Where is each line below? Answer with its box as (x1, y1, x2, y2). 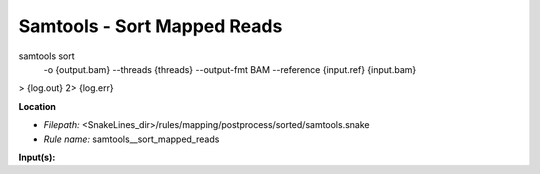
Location (18, 100, 57, 112)
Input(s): (18, 151, 56, 163)
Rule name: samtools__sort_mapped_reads (43, 133, 220, 145)
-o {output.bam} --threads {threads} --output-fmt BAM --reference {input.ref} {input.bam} (43, 63, 417, 75)
